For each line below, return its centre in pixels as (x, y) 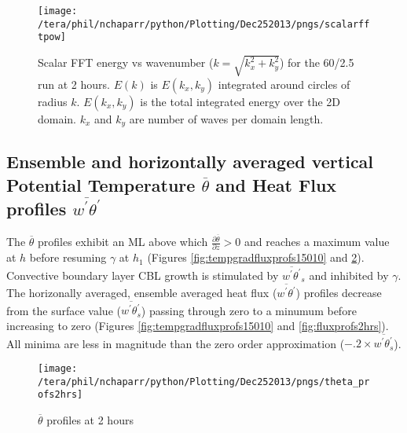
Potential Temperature (101, 184)
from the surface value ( (64, 310)
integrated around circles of (284, 84)
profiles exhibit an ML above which (123, 242)
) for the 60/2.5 (317, 62)
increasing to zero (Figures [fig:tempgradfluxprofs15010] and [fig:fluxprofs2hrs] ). (198, 325)
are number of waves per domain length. (226, 118)
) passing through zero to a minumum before (249, 310)
